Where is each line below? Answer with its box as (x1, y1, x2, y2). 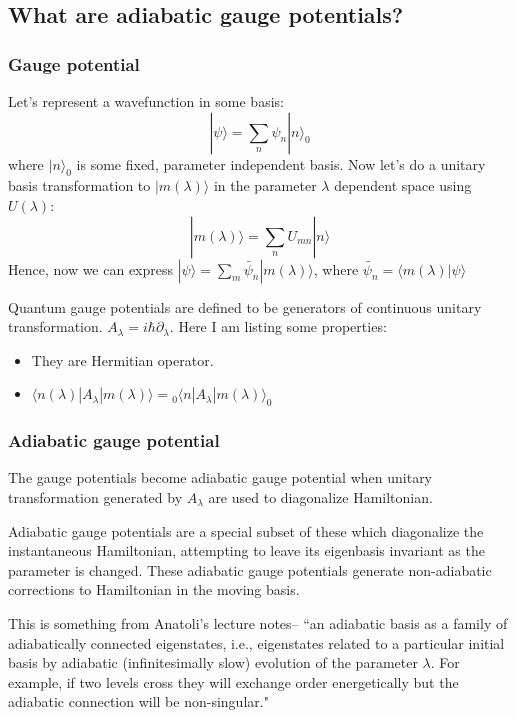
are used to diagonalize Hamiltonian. (208, 486, 433, 507)
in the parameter (213, 175, 317, 196)
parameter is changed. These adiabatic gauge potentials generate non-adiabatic (8, 559, 492, 580)
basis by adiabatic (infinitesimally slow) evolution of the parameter (8, 652, 418, 673)
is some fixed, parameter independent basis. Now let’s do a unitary (76, 153, 486, 174)
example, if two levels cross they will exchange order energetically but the (8, 671, 459, 692)
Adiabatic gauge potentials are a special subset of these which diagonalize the (8, 520, 484, 541)
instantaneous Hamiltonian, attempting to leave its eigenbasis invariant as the (8, 540, 485, 561)
